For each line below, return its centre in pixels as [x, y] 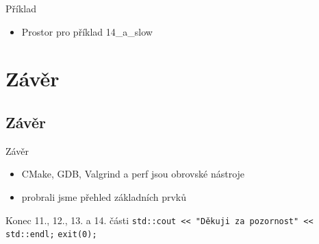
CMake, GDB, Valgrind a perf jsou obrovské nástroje [133, 174]
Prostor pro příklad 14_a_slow [87, 31]
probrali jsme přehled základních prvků [104, 196]
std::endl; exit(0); [51, 235]
